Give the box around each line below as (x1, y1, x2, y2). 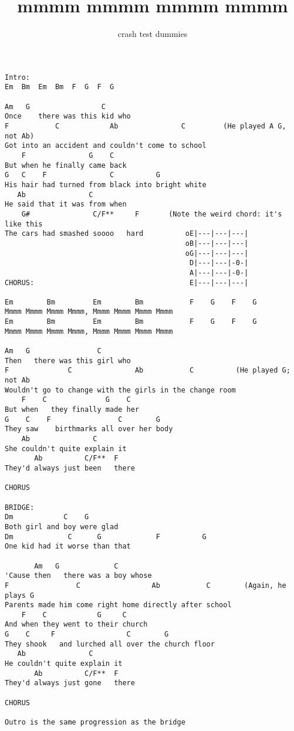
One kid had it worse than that (5, 542, 131, 551)
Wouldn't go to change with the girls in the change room (5, 385, 236, 394)
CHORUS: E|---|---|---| (5, 278, 249, 287)
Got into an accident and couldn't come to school (5, 141, 207, 150)
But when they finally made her (5, 405, 140, 414)
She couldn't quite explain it (5, 444, 127, 453)
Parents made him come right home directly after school (5, 601, 232, 610)
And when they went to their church (5, 620, 148, 629)
